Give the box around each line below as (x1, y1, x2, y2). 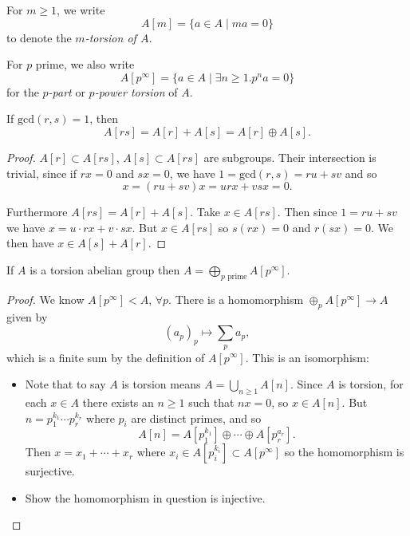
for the (6, 83, 39, 100)
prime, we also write (35, 56, 135, 73)
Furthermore (6, 203, 68, 220)
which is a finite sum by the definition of (6, 349, 205, 365)
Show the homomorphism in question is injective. (25, 489, 266, 506)
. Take (190, 203, 220, 220)
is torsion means (121, 376, 201, 392)
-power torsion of (94, 83, 178, 100)
